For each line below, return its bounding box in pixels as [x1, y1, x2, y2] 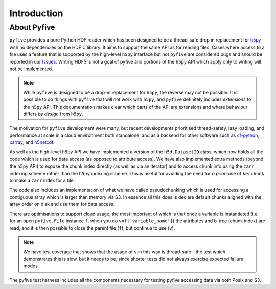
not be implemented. [9, 66, 53, 72]
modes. [23, 263, 39, 269]
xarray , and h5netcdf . [9, 139, 55, 146]
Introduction [9, 8, 63, 19]
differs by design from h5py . [23, 111, 84, 117]
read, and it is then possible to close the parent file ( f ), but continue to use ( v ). [9, 225, 175, 231]
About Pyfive [9, 23, 55, 32]
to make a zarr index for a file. [9, 177, 75, 184]
